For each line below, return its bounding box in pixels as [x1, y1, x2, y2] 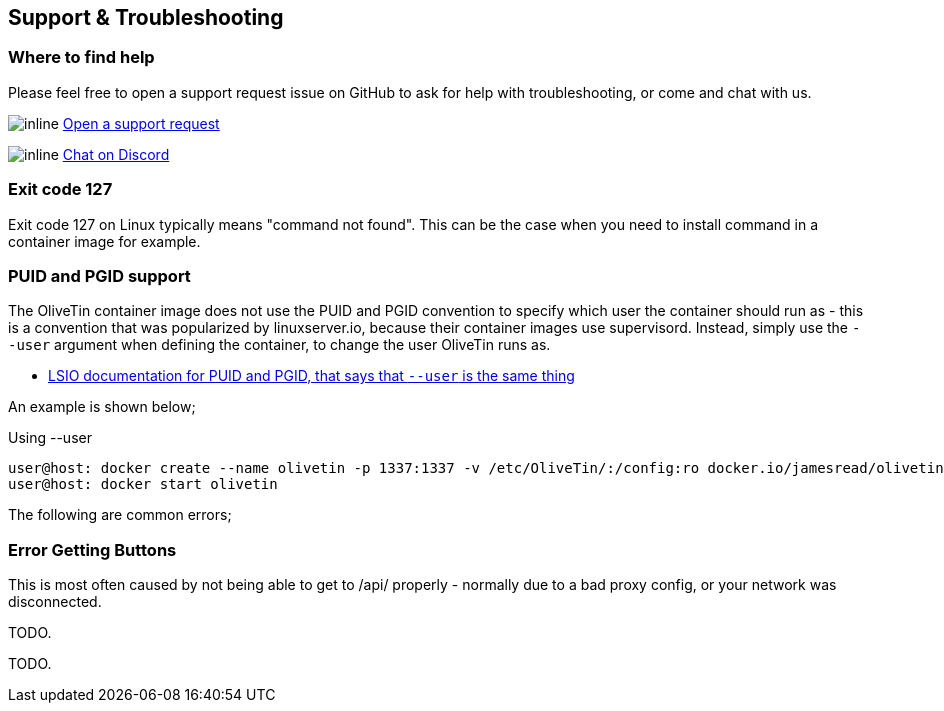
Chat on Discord [62, 145, 170, 163]
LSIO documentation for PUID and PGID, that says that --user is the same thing [48, 367, 575, 385]
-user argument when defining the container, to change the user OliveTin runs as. [8, 336, 551, 354]
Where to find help [8, 47, 155, 68]
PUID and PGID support [8, 265, 191, 286]
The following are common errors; [8, 506, 232, 524]
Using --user [8, 429, 92, 447]
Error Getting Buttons [8, 539, 177, 560]
